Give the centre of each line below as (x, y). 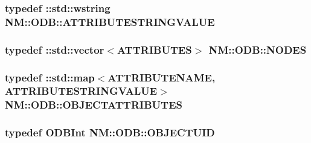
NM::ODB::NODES (258, 49)
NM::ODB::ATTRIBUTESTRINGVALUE (110, 21)
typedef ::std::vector (55, 49)
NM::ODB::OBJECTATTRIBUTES (94, 105)
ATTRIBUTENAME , (162, 77)
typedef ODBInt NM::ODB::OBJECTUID (110, 132)
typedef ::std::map (50, 77)
